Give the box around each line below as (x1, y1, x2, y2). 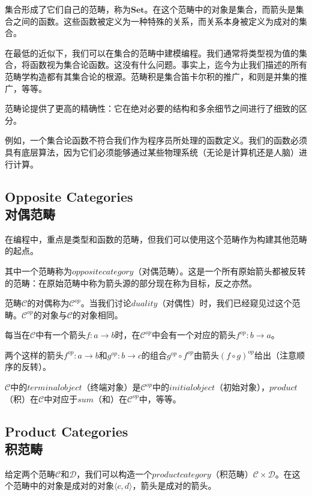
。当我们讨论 (80, 297, 131, 309)
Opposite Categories (5, 187, 133, 205)
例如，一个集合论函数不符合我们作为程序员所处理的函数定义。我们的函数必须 (5, 134, 307, 147)
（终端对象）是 (82, 381, 141, 393)
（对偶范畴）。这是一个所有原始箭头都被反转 (133, 264, 306, 277)
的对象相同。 (72, 308, 123, 321)
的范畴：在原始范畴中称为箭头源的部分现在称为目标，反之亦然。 (5, 276, 257, 289)
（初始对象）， (214, 381, 269, 393)
